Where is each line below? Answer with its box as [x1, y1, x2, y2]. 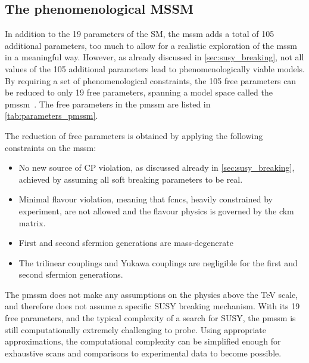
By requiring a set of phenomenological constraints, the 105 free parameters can [5, 74, 296, 87]
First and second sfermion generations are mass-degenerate [18, 236, 233, 249]
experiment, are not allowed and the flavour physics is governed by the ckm [18, 204, 294, 217]
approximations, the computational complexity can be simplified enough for [5, 335, 281, 347]
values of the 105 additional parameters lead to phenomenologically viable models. [5, 62, 305, 75]
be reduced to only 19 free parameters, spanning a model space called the [5, 86, 273, 99]
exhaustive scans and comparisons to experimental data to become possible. [5, 346, 282, 359]
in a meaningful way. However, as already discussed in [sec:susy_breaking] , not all [5, 51, 304, 63]
